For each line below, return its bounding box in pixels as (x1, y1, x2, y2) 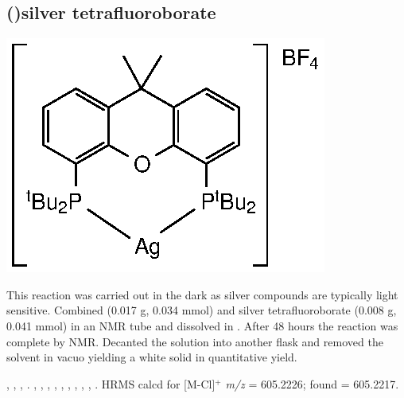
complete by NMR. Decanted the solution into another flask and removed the (6, 333, 383, 349)
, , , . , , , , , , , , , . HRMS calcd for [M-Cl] (6, 375, 216, 392)
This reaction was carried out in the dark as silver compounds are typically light (6, 286, 398, 302)
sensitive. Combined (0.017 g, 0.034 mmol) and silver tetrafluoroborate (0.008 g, (6, 302, 397, 318)
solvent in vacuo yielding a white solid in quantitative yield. (6, 349, 297, 365)
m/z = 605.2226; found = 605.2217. (225, 375, 399, 392)
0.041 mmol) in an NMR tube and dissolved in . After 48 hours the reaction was (6, 317, 398, 334)
